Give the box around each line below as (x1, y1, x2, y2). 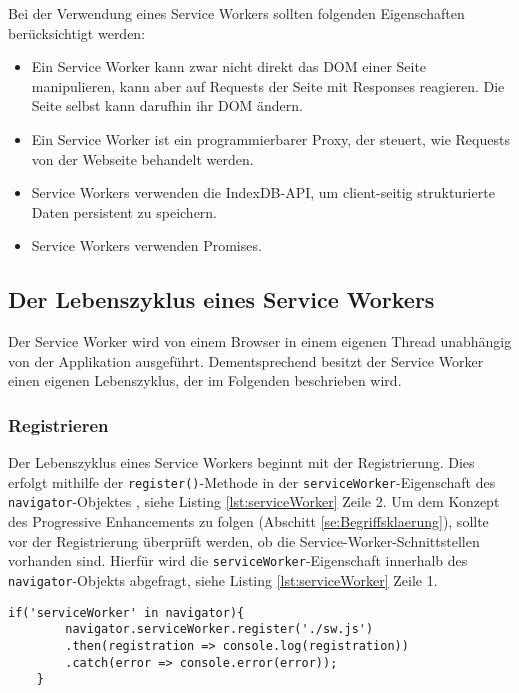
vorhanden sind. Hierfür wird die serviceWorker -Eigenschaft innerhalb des (8, 550, 468, 571)
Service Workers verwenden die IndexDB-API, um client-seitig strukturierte (31, 182, 495, 203)
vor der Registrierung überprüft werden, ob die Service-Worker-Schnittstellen (8, 530, 480, 551)
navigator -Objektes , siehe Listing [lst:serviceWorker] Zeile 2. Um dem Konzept (8, 491, 500, 512)
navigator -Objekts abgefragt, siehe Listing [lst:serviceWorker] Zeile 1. (8, 569, 438, 590)
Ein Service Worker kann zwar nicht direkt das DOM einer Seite (31, 56, 427, 77)
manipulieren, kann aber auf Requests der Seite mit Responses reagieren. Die (31, 75, 505, 96)
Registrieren (8, 412, 109, 437)
